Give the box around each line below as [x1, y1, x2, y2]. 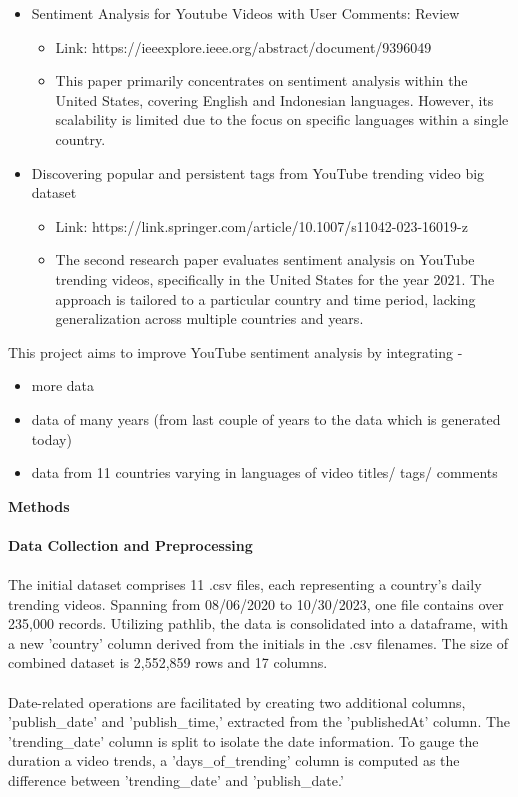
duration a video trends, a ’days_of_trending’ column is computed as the [8, 750, 460, 771]
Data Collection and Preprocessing [8, 534, 253, 555]
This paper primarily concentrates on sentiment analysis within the [55, 70, 468, 91]
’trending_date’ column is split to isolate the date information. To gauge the [8, 730, 479, 751]
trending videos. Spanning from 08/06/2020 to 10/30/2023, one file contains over [8, 593, 504, 614]
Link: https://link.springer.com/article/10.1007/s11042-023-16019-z [55, 215, 468, 236]
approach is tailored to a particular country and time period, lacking [55, 288, 476, 309]
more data [31, 375, 95, 396]
